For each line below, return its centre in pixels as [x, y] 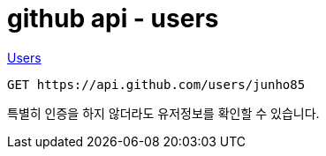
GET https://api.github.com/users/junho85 [156, 84]
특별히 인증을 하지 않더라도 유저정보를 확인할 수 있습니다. [163, 113]
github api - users [113, 19]
